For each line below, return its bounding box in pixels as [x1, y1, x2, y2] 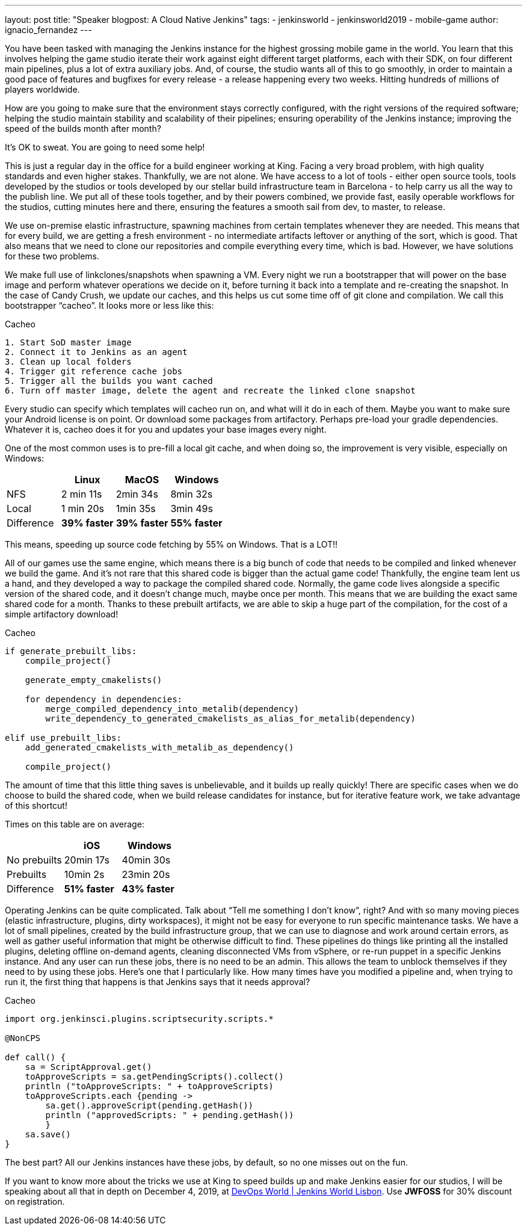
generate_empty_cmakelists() [25, 675, 162, 685]
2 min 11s [61, 488, 102, 500]
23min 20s [122, 868, 170, 880]
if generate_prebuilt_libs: [5, 646, 137, 656]
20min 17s [64, 854, 109, 866]
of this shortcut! [5, 800, 67, 811]
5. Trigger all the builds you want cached [5, 376, 213, 386]
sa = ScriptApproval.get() [25, 1062, 152, 1072]
